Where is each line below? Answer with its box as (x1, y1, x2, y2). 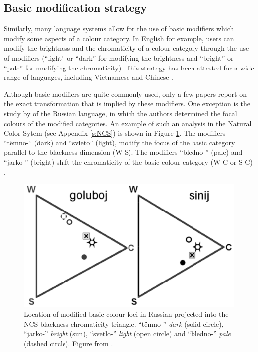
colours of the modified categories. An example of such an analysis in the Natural (4, 118, 252, 128)
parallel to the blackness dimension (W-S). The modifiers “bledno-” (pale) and (4, 147, 243, 157)
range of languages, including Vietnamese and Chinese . (4, 72, 173, 82)
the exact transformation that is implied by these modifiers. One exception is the (4, 98, 250, 109)
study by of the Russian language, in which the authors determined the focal (4, 108, 237, 118)
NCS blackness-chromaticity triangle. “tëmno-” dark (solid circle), (24, 318, 224, 329)
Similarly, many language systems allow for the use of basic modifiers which (4, 23, 234, 34)
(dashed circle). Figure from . (24, 338, 113, 348)
